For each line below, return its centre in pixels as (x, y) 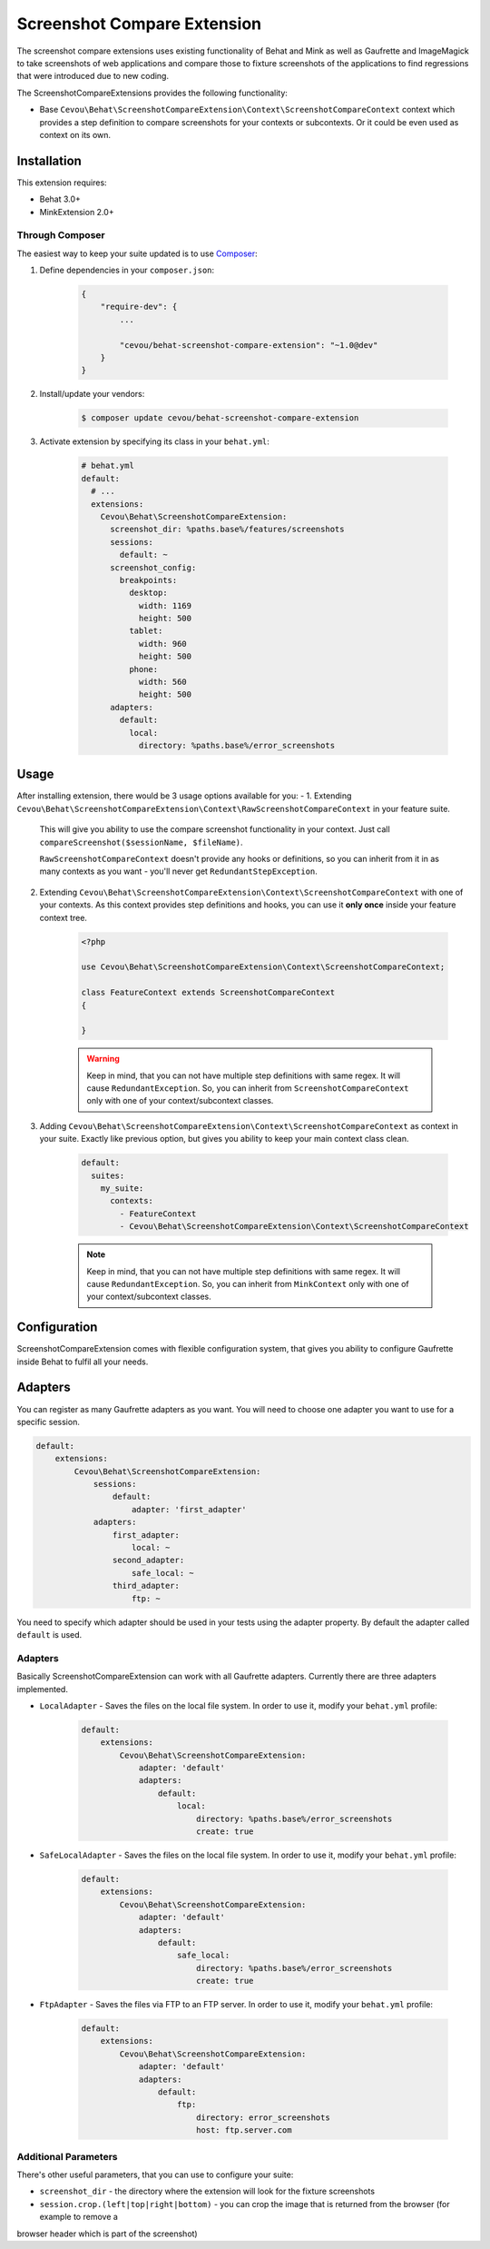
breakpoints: (148, 580)
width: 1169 (165, 605)
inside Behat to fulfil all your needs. (83, 1362)
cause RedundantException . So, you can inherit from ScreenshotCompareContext (248, 1088)
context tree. (64, 917)
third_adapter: (146, 1586)
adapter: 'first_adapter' (189, 1509)
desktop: (148, 593)
